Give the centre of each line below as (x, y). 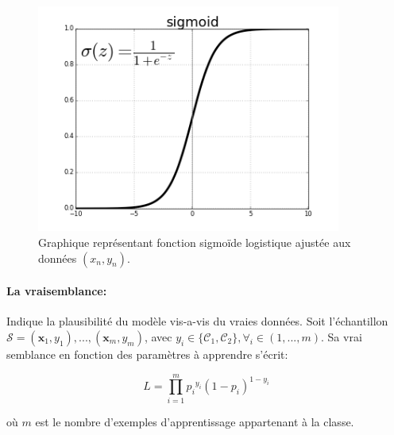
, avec (158, 337)
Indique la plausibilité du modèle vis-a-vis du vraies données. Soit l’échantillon (197, 321)
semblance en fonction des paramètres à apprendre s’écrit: (147, 354)
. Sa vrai (342, 337)
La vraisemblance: (57, 291)
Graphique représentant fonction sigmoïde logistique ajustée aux (195, 243)
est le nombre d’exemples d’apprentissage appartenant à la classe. (195, 421)
